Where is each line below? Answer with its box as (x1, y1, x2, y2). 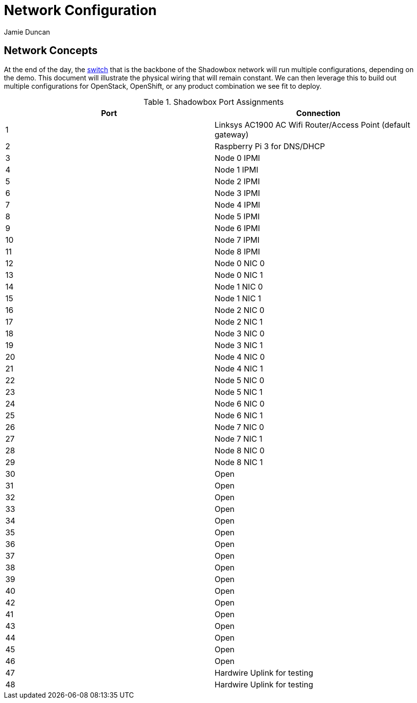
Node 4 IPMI (215, 199, 260, 210)
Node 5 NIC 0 (215, 375, 264, 385)
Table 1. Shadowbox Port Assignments (143, 97, 284, 107)
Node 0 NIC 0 (215, 258, 265, 268)
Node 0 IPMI (215, 153, 260, 163)
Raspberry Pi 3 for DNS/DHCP (215, 141, 325, 151)
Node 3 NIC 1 (215, 340, 263, 350)
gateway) (215, 129, 249, 139)
